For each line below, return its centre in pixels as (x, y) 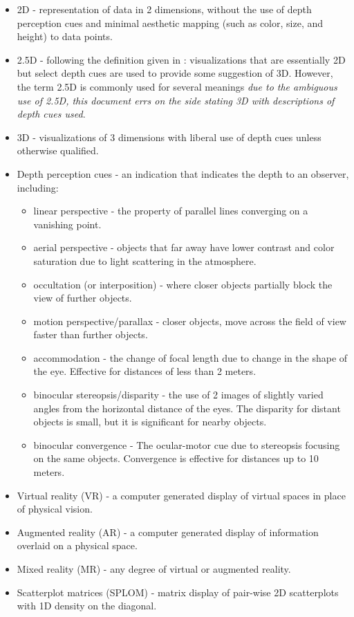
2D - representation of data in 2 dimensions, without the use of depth (164, 9)
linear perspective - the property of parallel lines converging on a (171, 211)
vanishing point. (67, 224)
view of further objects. (83, 298)
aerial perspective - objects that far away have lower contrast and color (184, 247)
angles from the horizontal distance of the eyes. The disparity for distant (187, 408)
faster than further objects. (91, 334)
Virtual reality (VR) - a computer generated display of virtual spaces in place (181, 495)
